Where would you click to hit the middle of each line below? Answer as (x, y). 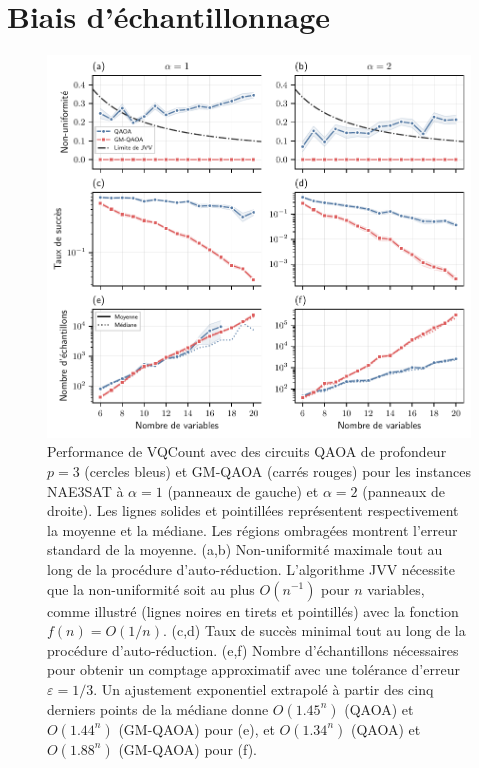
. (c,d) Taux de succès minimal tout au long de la (314, 630)
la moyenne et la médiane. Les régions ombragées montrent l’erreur (252, 529)
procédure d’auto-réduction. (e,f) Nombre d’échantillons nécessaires (253, 649)
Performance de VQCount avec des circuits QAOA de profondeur (247, 451)
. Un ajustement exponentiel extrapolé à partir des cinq (263, 688)
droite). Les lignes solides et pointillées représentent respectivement (253, 510)
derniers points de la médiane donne (158, 708)
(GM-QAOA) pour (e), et (196, 728)
